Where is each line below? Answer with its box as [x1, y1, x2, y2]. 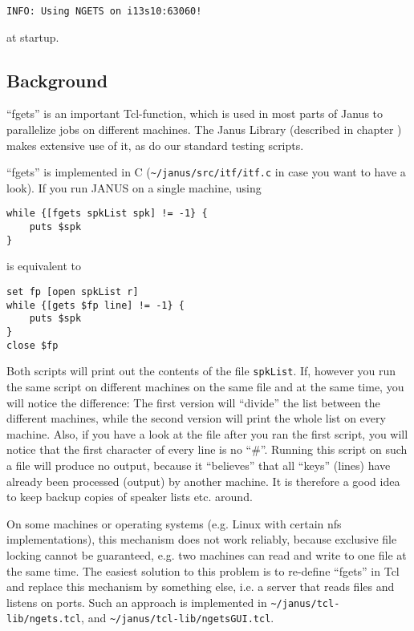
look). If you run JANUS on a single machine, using [6, 179, 262, 196]
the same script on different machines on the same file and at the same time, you [6, 378, 404, 394]
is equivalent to [6, 257, 82, 274]
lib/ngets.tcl [6, 613, 82, 625]
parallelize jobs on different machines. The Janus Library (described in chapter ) [6, 121, 402, 138]
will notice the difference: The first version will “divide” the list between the [6, 394, 380, 411]
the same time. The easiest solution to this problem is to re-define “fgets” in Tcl [6, 562, 400, 579]
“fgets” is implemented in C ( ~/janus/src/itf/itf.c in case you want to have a [6, 164, 406, 180]
